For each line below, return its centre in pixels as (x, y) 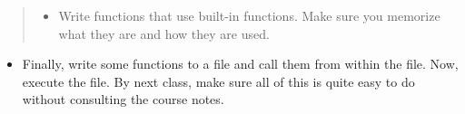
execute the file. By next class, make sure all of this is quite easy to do (218, 81)
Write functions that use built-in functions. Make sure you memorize (249, 15)
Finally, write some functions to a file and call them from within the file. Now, (240, 64)
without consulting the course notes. (123, 99)
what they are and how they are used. (164, 33)
